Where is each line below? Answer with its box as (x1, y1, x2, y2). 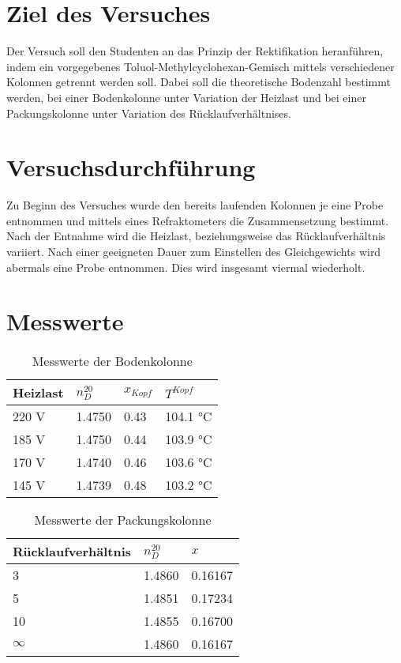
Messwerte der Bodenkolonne (32, 352, 193, 371)
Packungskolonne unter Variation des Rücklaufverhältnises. (6, 104, 291, 121)
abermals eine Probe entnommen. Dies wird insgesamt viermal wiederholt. (6, 258, 365, 275)
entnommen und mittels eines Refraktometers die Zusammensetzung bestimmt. (6, 212, 389, 228)
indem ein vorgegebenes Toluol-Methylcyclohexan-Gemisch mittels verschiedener (6, 58, 395, 74)
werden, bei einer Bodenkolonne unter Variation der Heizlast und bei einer (6, 89, 366, 105)
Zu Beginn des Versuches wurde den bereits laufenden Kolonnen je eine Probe (6, 197, 384, 213)
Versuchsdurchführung (6, 151, 256, 183)
